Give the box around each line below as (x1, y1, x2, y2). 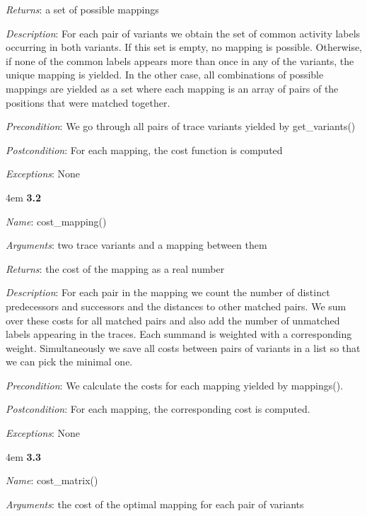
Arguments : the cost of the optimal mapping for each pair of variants (6, 496, 304, 511)
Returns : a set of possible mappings (6, 2, 159, 16)
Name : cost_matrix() (6, 473, 98, 488)
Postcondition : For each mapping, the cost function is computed (6, 142, 283, 157)
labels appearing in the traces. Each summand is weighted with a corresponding (6, 327, 352, 341)
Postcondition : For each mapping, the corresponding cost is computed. (6, 401, 310, 416)
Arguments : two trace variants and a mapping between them (6, 238, 267, 252)
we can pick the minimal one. (6, 354, 133, 369)
